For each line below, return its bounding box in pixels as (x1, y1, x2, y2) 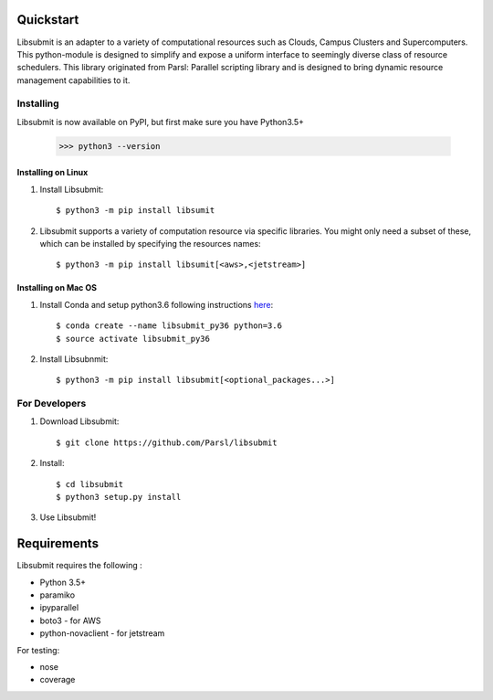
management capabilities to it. (16, 74, 131, 86)
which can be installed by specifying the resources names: (39, 238, 261, 249)
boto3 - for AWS (39, 615, 101, 626)
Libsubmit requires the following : (16, 560, 142, 571)
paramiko (39, 589, 76, 600)
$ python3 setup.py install (56, 492, 182, 503)
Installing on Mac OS (16, 282, 98, 293)
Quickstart (16, 12, 79, 27)
